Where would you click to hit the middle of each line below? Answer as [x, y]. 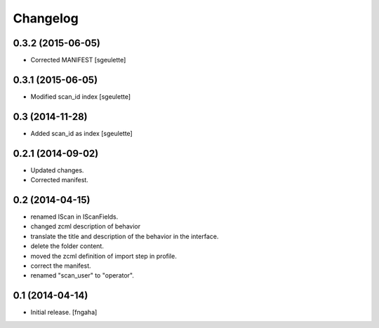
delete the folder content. [67, 246]
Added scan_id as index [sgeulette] [81, 133]
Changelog [46, 18]
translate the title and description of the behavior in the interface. [125, 236]
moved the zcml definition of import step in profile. [104, 256]
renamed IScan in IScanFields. [74, 217]
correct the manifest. [61, 266]
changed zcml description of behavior [85, 226]
